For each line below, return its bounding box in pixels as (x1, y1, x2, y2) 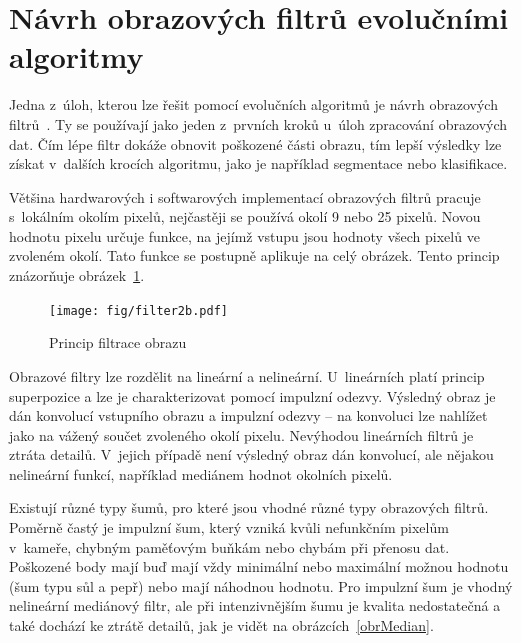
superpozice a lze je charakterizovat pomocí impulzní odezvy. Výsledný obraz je (9, 385, 496, 406)
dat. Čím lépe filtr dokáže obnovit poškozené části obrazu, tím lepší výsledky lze (9, 133, 502, 154)
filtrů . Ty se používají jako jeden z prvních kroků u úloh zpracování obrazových (9, 113, 508, 134)
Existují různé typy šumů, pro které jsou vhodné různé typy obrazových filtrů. (9, 497, 489, 518)
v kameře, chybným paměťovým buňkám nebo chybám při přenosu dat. (9, 536, 450, 557)
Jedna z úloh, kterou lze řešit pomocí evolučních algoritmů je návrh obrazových (9, 94, 498, 115)
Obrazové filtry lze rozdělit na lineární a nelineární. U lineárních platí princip (9, 365, 485, 386)
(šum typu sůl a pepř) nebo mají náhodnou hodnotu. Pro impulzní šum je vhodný (9, 575, 513, 596)
